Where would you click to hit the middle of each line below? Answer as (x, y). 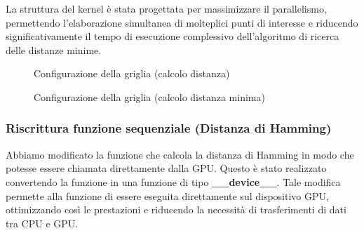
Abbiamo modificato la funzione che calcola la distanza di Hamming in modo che (180, 154)
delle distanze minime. (54, 49)
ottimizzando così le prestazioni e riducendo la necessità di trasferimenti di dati (176, 209)
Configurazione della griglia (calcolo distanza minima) (149, 96)
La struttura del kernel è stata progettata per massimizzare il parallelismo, (166, 8)
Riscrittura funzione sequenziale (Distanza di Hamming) (169, 128)
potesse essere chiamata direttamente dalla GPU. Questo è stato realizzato (166, 168)
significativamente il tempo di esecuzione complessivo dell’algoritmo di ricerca (173, 36)
